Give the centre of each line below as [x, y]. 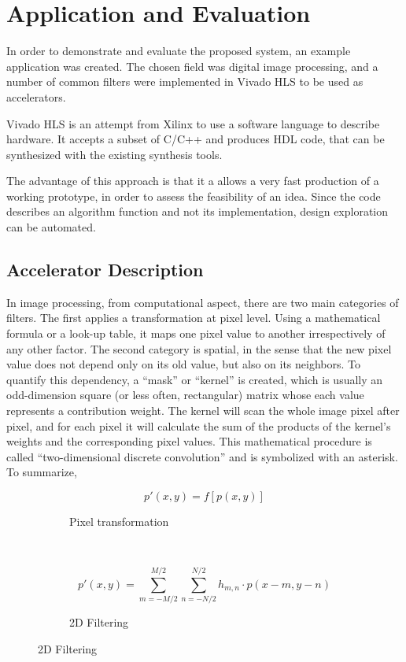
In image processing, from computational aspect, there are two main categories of [203, 302]
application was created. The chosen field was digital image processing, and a [192, 66]
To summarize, [42, 472]
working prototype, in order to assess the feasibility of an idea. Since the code [194, 196]
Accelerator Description [105, 270]
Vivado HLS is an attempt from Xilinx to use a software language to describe [193, 123]
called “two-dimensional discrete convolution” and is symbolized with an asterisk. [202, 456]
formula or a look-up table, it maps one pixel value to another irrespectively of [196, 333]
